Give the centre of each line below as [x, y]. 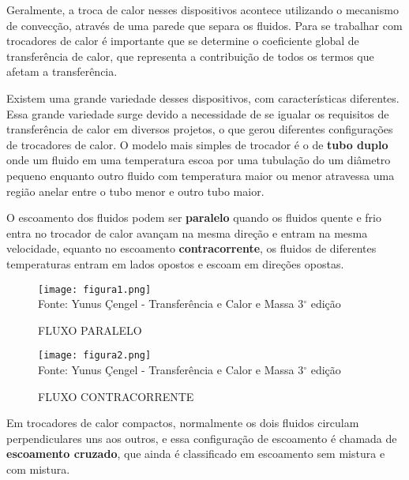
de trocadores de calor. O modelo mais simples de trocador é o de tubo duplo [197, 144]
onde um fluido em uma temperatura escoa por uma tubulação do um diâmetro [199, 160]
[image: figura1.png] [95, 289]
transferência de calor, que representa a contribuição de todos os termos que [190, 56]
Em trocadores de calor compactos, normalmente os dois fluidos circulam [183, 423]
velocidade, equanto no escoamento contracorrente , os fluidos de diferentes [191, 248]
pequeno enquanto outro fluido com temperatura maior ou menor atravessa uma [201, 175]
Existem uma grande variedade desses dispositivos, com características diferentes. [203, 97]
